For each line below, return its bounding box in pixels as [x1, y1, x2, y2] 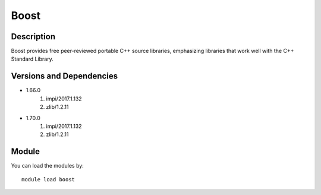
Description [11, 32, 56, 42]
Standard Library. [11, 55, 53, 62]
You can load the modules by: [11, 162, 84, 169]
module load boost [21, 176, 75, 183]
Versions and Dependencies [11, 71, 118, 81]
